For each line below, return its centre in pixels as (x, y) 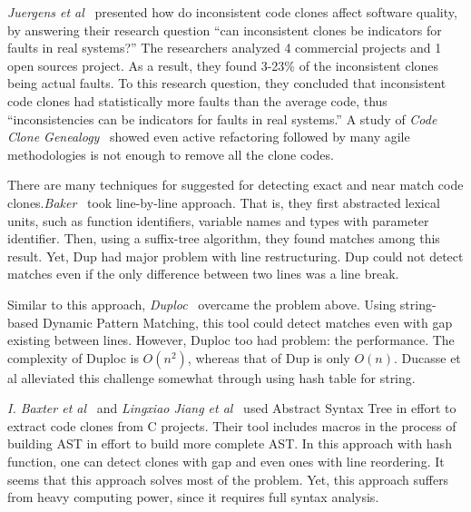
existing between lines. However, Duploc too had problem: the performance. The (231, 340)
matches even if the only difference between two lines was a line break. (203, 274)
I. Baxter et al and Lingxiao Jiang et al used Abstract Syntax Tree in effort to (232, 408)
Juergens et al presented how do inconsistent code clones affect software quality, (232, 12)
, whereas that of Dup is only (269, 357)
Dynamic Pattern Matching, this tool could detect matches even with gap (247, 322)
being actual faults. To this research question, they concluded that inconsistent (227, 83)
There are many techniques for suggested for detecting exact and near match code (235, 185)
